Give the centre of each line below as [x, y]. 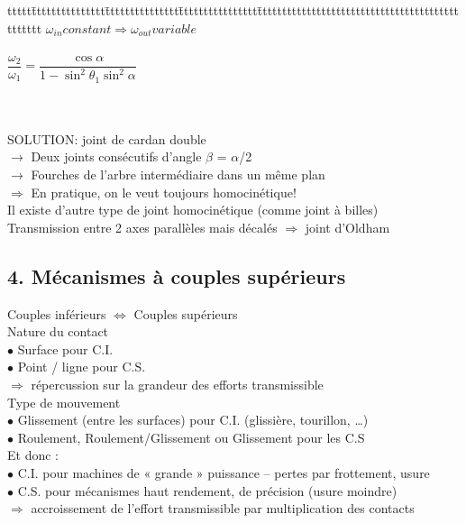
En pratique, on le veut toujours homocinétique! [164, 192]
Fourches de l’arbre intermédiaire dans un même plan [178, 174]
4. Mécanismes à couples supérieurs [177, 275]
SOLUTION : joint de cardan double [107, 138]
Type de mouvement [64, 402]
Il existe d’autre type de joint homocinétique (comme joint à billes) [193, 210]
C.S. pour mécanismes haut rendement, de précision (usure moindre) [207, 490]
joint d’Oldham [347, 227]
